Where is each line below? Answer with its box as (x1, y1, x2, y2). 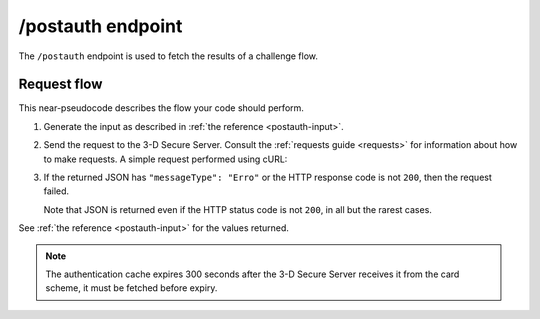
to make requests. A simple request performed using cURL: (43, 153, 288, 165)
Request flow (18, 76, 103, 93)
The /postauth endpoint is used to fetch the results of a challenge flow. (18, 50, 319, 62)
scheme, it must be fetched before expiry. (45, 282, 218, 294)
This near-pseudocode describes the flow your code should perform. (18, 102, 305, 114)
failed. (43, 185, 70, 197)
